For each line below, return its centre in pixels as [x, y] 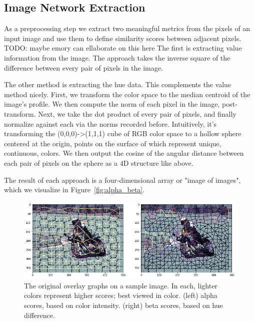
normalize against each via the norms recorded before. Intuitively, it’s [110, 123]
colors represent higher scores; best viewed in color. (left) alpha [121, 295]
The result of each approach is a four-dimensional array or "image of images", [122, 180]
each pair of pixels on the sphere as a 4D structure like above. [99, 163]
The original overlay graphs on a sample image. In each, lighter [121, 285]
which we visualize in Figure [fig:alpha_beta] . [74, 190]
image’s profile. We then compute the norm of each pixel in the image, [112, 104]
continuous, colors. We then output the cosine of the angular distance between [124, 153]
